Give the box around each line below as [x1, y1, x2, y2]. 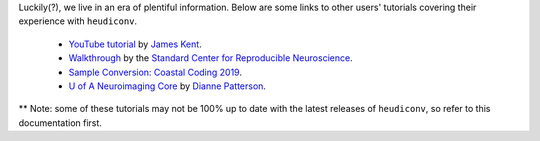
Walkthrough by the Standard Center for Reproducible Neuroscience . [68, 52, 354, 64]
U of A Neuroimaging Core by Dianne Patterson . [68, 80, 267, 92]
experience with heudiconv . [18, 15, 138, 27]
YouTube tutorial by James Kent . [68, 38, 202, 50]
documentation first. [18, 116, 102, 129]
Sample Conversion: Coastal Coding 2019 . [68, 66, 242, 78]
